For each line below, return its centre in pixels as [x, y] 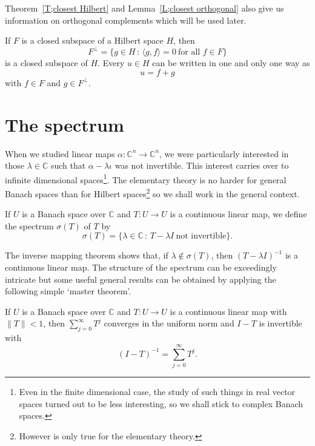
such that [68, 165]
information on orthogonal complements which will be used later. [126, 20]
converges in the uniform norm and [169, 323]
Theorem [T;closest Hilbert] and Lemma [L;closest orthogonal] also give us [144, 8]
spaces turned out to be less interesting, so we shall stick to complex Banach [161, 403]
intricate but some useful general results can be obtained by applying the [141, 279]
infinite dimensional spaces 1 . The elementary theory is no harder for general [146, 178]
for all [189, 52]
